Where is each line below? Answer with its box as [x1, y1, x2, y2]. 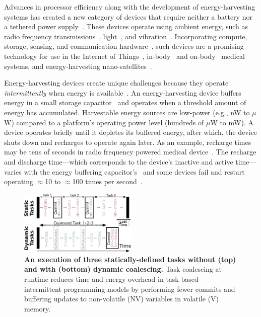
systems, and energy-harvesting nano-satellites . [4, 60, 152, 71]
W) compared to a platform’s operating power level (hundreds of [4, 117, 204, 127]
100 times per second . [72, 176, 143, 187]
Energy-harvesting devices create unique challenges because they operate [4, 77, 229, 88]
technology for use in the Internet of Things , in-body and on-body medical [4, 50, 245, 61]
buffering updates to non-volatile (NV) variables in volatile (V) [24, 293, 219, 304]
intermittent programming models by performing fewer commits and [24, 283, 235, 294]
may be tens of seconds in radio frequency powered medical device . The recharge [4, 146, 256, 157]
